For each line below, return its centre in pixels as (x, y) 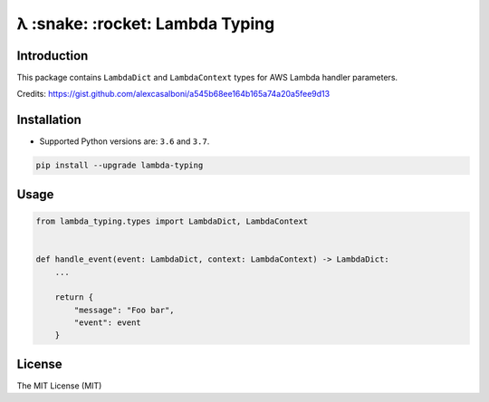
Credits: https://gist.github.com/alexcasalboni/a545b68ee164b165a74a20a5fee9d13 (173, 94)
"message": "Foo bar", (125, 310)
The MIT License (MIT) (59, 386)
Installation (49, 120)
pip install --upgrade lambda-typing (120, 166)
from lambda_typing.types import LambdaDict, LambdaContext (172, 221)
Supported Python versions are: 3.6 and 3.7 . (125, 141)
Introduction (53, 56)
